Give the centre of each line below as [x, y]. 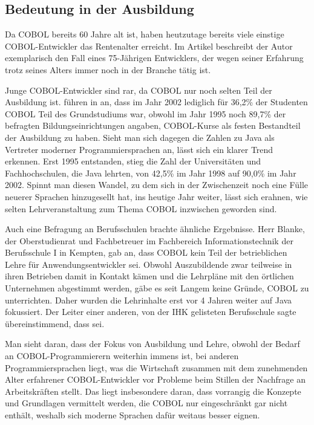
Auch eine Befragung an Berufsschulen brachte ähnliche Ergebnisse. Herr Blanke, [155, 229]
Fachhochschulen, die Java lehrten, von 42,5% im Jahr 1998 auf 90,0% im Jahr [151, 173]
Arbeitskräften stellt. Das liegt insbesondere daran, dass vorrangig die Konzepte [153, 391]
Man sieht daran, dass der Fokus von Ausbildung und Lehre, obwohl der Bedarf [152, 344]
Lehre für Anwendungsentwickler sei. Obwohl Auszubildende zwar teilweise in [149, 264]
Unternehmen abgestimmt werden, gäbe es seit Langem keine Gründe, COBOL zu [157, 288]
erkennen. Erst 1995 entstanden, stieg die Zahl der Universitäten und [133, 161]
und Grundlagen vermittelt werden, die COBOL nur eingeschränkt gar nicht [146, 403]
